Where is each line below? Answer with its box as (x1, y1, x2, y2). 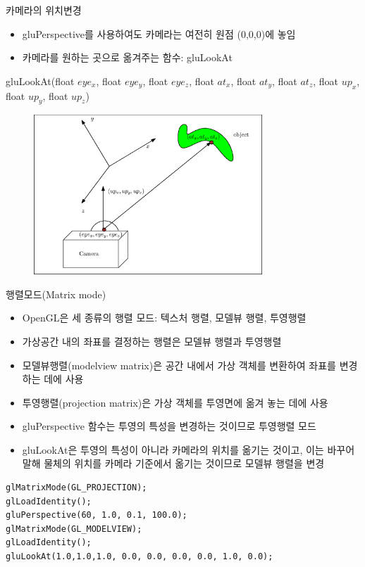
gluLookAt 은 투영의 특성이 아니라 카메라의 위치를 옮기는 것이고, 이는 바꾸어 (22, 442, 355, 457)
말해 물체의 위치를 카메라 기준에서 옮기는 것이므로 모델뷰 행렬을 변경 (22, 456, 325, 471)
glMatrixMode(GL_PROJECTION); (6, 483, 147, 493)
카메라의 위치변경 (6, 3, 82, 17)
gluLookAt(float (6, 73, 75, 88)
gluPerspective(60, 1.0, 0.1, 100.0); (6, 510, 187, 521)
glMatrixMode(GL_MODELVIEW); (6, 523, 142, 534)
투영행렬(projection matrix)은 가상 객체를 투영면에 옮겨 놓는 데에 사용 (22, 395, 328, 409)
